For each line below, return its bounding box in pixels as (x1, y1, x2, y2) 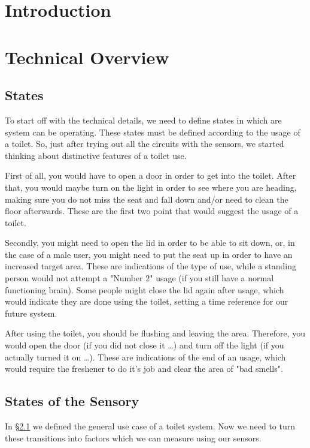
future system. (5, 306, 57, 319)
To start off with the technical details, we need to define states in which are (5, 113, 282, 126)
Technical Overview (5, 44, 169, 69)
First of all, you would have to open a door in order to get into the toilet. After (5, 169, 296, 182)
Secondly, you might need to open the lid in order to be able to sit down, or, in (5, 236, 295, 249)
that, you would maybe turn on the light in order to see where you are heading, (5, 181, 297, 193)
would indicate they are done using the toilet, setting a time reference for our (5, 295, 288, 308)
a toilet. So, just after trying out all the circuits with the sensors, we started (5, 137, 284, 150)
